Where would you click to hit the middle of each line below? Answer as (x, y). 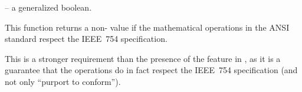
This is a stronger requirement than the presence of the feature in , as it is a (143, 58)
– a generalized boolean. (48, 7)
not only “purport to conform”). (63, 81)
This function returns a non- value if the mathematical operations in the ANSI (147, 27)
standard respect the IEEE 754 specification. (86, 39)
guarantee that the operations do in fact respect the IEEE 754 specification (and (151, 70)
